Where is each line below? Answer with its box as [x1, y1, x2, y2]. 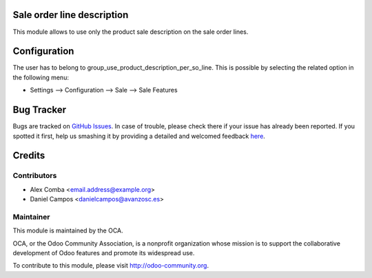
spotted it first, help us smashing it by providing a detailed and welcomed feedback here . [12, 132, 265, 140]
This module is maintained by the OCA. [12, 226, 123, 235]
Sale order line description [12, 9, 129, 21]
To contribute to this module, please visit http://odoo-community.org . [12, 261, 209, 270]
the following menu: [12, 73, 69, 81]
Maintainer [12, 212, 50, 221]
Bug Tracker [12, 104, 67, 116]
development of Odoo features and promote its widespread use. [12, 248, 195, 257]
